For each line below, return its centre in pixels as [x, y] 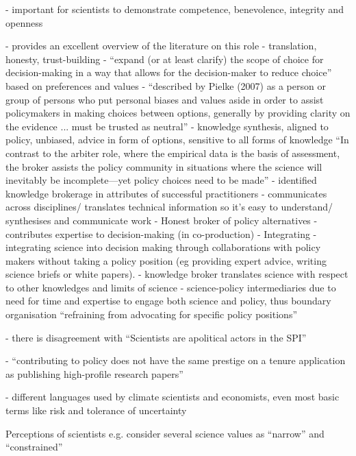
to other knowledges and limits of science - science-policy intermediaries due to [171, 287]
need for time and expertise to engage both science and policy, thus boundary [168, 301]
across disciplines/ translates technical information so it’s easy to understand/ [169, 207]
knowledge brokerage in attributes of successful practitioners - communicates [166, 193]
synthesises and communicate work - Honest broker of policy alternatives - [162, 220]
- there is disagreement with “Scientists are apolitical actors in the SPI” [156, 337]
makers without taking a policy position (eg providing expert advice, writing [166, 260]
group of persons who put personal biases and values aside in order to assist [165, 99]
